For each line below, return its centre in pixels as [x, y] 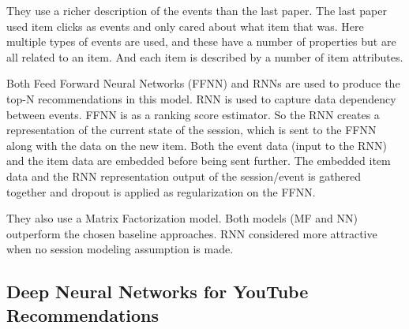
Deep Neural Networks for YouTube [158, 292]
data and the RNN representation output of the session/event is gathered [184, 176]
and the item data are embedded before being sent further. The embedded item [199, 161]
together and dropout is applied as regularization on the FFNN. [161, 191]
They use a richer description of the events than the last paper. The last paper [197, 10]
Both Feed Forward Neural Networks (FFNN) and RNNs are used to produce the [203, 83]
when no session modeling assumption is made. [120, 249]
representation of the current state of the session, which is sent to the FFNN [191, 130]
